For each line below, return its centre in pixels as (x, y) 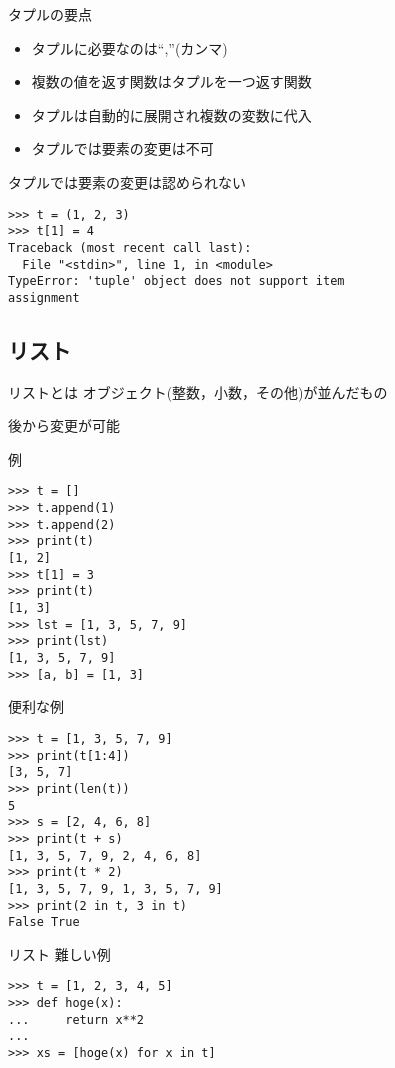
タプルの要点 (50, 14)
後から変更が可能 (64, 425)
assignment (44, 297)
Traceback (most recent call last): (130, 247)
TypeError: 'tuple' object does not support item (176, 281)
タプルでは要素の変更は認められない (127, 181)
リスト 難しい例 (59, 953)
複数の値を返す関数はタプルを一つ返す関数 (171, 81)
